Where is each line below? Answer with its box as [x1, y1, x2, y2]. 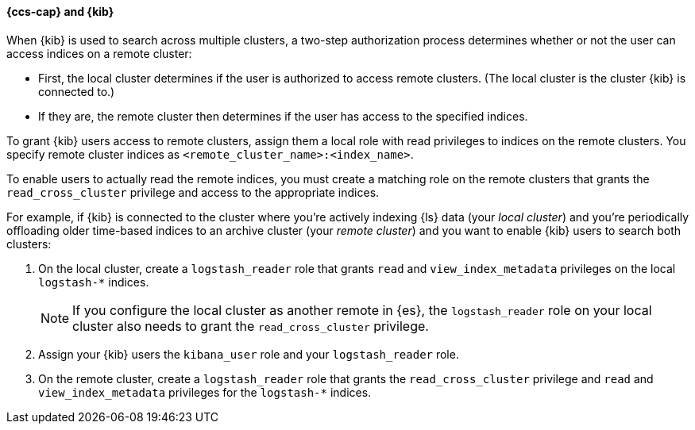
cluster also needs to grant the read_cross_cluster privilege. [72, 317, 429, 334]
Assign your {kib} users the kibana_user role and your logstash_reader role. [38, 347, 459, 361]
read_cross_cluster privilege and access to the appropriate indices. [6, 185, 380, 199]
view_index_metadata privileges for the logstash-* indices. [38, 385, 372, 399]
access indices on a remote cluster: [6, 46, 192, 60]
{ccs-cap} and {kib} [6, 5, 114, 18]
